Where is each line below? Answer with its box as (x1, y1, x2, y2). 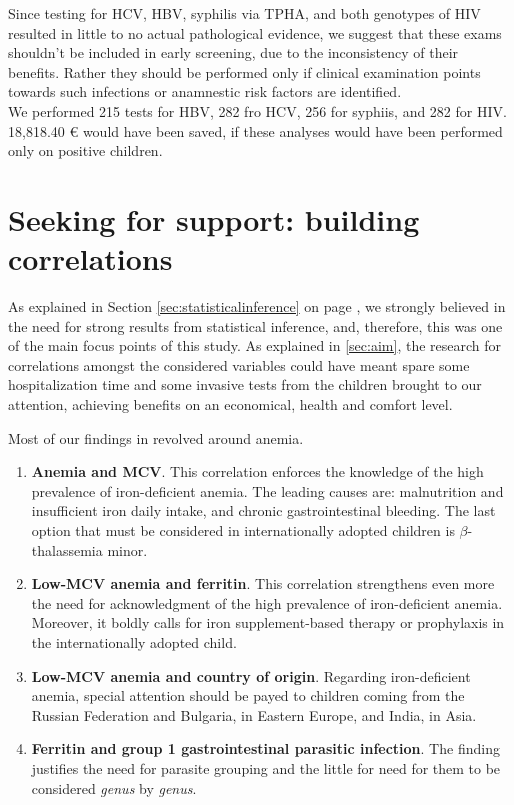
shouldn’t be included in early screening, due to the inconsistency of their (8, 42, 459, 63)
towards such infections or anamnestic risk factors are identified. (8, 81, 402, 102)
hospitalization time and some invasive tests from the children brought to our (8, 374, 482, 395)
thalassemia (31, 539, 103, 560)
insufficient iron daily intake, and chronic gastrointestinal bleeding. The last (31, 500, 496, 521)
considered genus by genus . (31, 777, 197, 798)
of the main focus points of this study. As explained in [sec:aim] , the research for (8, 335, 502, 356)
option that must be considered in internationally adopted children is (31, 520, 455, 540)
